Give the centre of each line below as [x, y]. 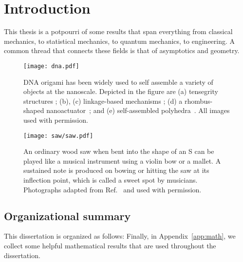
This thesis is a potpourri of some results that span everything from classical [118, 31]
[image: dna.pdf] [51, 66]
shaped [34, 110]
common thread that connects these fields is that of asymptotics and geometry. [122, 50]
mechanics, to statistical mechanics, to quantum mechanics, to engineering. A [120, 41]
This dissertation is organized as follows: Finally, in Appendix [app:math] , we [120, 236]
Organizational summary [67, 215]
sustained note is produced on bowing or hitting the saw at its [116, 170]
